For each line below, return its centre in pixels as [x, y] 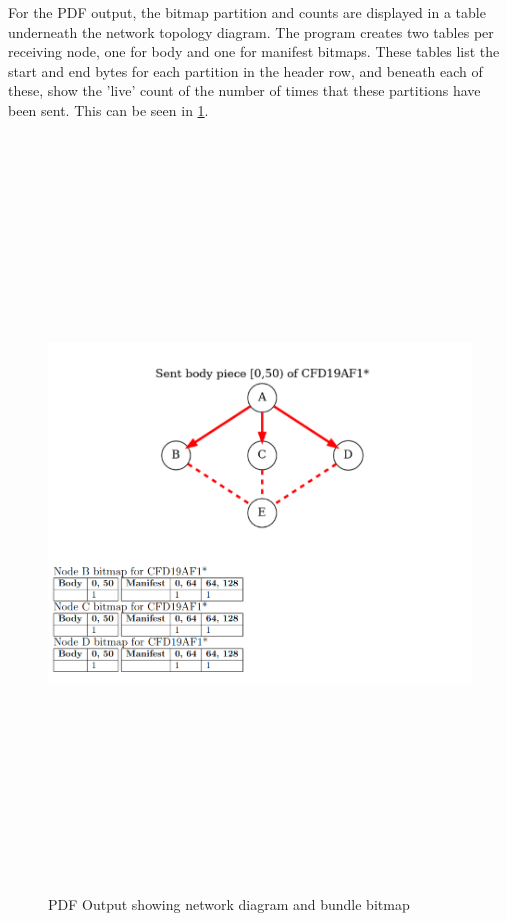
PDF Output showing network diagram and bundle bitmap [229, 904]
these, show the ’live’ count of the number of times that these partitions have [244, 90]
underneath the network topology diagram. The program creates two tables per [251, 31]
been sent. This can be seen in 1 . [108, 109]
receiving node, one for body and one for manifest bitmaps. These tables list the [254, 51]
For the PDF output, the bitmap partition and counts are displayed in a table [247, 12]
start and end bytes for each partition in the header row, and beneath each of [245, 70]
